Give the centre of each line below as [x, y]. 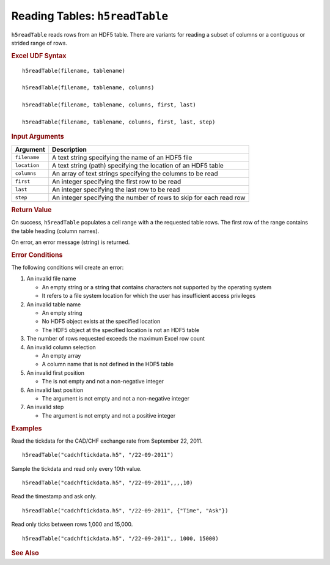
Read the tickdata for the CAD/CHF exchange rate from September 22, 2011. [107, 441]
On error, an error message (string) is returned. [71, 242]
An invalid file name [51, 279]
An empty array [61, 355]
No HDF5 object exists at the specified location [101, 322]
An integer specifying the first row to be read [117, 182]
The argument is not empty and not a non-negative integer [116, 398]
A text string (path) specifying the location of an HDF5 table [138, 165]
